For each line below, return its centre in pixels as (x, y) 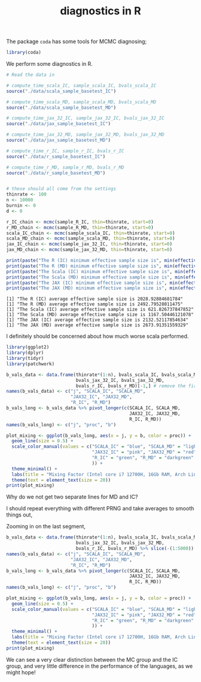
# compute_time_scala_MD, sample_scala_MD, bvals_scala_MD (81, 102)
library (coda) (24, 53)
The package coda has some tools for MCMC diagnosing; (77, 42)
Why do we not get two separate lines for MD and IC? (72, 497)
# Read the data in (31, 75)
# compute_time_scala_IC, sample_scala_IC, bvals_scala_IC (81, 85)
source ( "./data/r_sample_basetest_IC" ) (56, 157)
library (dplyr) (25, 353)
